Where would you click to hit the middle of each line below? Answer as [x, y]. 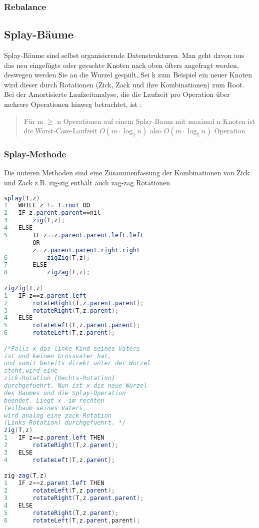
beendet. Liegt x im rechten [54, 400]
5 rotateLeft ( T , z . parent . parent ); [72, 325]
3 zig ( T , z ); [34, 221]
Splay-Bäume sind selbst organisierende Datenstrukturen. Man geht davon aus [124, 55]
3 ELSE [18, 452]
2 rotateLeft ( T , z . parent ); [60, 491]
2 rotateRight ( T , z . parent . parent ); [74, 303]
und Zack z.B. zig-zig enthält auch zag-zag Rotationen [87, 183]
